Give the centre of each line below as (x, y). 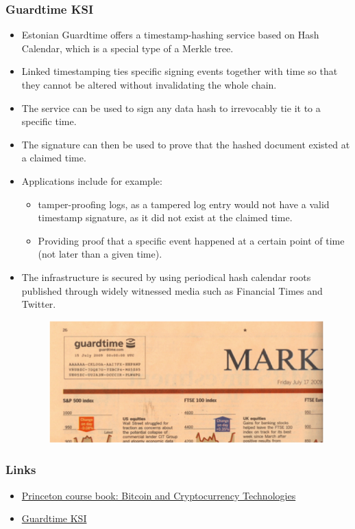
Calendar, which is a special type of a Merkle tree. (127, 48)
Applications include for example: (92, 180)
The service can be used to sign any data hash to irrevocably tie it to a (171, 108)
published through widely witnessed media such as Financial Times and (172, 290)
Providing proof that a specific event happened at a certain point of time (191, 240)
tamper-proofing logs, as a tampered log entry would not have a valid (184, 204)
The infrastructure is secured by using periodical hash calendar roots (166, 277)
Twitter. (39, 304)
